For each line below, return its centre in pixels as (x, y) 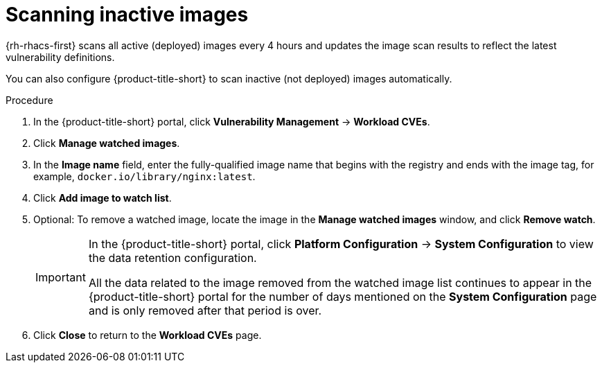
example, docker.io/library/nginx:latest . (144, 176)
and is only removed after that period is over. (205, 310)
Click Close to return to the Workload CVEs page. (148, 335)
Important (61, 277)
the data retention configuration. (172, 257)
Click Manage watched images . (107, 143)
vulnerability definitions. (60, 57)
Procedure (29, 100)
